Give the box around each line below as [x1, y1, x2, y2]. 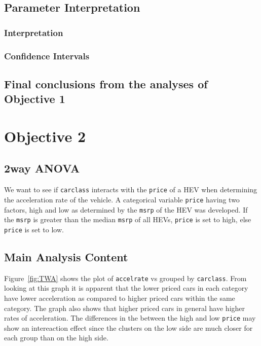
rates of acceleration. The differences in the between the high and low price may [4, 313, 256, 323]
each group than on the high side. [4, 332, 108, 343]
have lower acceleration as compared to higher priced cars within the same [4, 292, 235, 303]
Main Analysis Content [4, 249, 128, 264]
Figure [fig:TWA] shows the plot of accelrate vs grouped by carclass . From [4, 272, 247, 283]
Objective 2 [4, 125, 86, 146]
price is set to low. [4, 224, 64, 234]
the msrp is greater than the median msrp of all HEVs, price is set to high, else [4, 214, 251, 225]
